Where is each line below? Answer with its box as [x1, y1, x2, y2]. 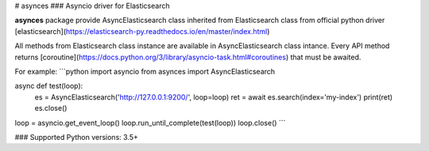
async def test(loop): [14, 81, 83, 91]
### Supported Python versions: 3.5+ [14, 132, 138, 142]
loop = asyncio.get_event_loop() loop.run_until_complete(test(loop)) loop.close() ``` [14, 118, 286, 127]
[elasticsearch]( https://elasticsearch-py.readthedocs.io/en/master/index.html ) [14, 26, 270, 36]
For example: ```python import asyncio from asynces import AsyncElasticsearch [14, 66, 276, 76]
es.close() [34, 104, 68, 113]
